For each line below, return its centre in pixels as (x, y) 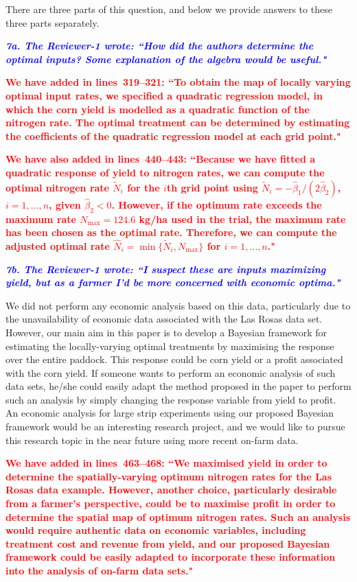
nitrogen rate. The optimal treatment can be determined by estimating (178, 123)
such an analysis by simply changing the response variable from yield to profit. (171, 399)
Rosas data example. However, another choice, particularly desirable (171, 490)
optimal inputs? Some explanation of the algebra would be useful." (166, 59)
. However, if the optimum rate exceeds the (217, 204)
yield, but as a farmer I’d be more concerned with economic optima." (173, 282)
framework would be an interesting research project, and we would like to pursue (175, 427)
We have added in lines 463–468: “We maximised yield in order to (166, 463)
